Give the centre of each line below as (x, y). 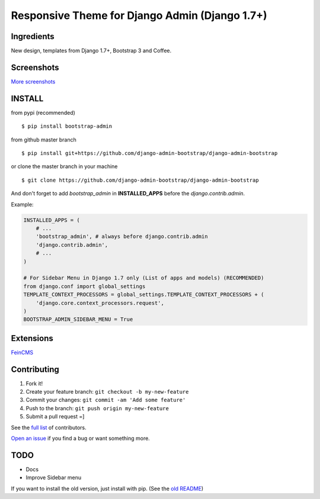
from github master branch (44, 140)
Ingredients (33, 36)
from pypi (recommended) (43, 112)
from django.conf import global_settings (84, 286)
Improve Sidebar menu (54, 478)
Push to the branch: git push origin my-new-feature (97, 408)
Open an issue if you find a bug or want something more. (81, 439)
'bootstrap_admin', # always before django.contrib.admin (122, 236)
